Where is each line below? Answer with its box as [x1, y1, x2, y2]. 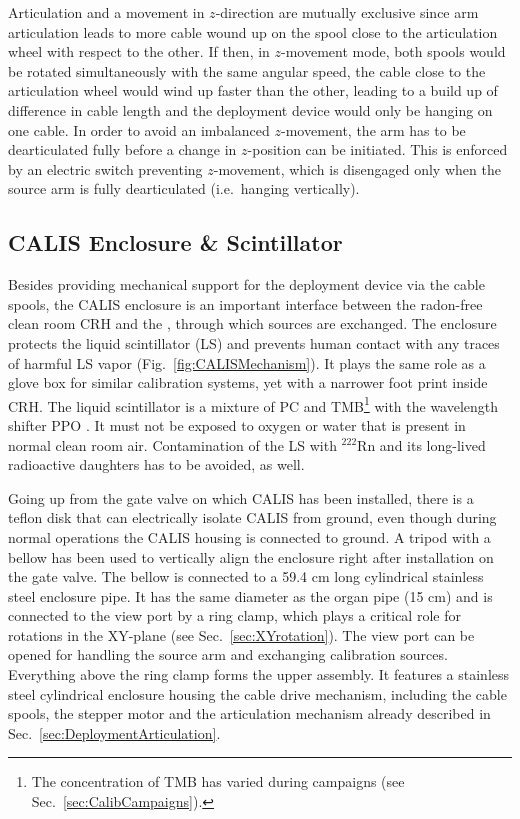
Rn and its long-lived [357, 434, 486, 455]
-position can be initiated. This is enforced [247, 139, 508, 160]
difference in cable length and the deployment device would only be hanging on [8, 99, 493, 120]
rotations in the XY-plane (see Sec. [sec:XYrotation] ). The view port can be [8, 624, 475, 645]
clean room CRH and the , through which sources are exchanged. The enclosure [8, 313, 497, 334]
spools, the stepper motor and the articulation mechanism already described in [8, 703, 491, 724]
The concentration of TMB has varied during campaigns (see [31, 771, 405, 792]
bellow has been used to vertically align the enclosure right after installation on [8, 546, 494, 567]
